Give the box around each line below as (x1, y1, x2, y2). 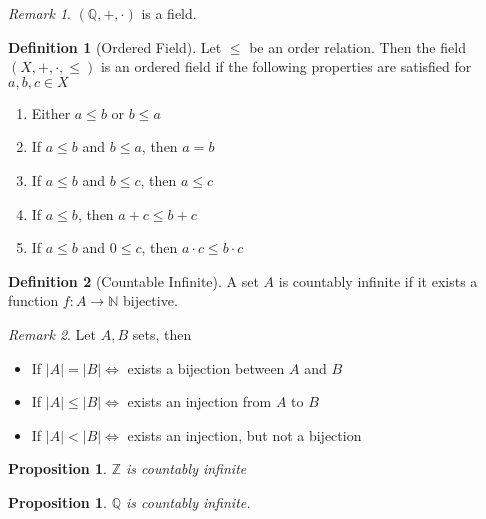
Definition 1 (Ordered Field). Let (8, 36, 222, 57)
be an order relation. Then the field (249, 36, 466, 57)
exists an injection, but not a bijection (127, 424, 362, 445)
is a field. (141, 3, 197, 23)
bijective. (122, 290, 178, 311)
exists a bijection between (127, 357, 285, 378)
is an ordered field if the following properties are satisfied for (100, 56, 472, 77)
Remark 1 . (8, 3, 71, 23)
